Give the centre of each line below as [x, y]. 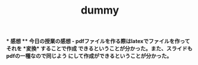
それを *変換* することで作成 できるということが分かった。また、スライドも [99, 48]
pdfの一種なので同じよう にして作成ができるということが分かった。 [89, 56]
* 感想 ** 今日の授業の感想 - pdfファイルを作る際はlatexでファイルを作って [98, 41]
